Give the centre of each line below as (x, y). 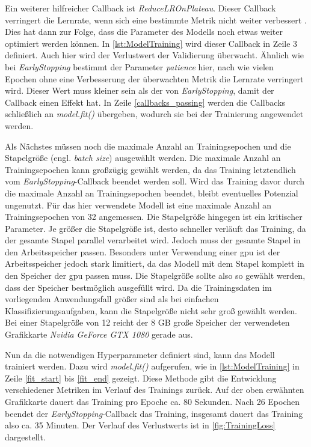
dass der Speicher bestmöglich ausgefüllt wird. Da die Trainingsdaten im (138, 287)
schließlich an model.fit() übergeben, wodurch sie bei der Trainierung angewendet (154, 114)
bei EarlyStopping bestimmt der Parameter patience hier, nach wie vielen (139, 66)
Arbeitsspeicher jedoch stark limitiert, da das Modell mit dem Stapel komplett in (155, 263)
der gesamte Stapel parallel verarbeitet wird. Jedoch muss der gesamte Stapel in (153, 240)
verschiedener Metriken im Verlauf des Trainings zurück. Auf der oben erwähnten (155, 390)
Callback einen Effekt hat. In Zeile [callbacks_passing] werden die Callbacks (145, 102)
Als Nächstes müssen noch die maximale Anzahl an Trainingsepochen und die (148, 146)
